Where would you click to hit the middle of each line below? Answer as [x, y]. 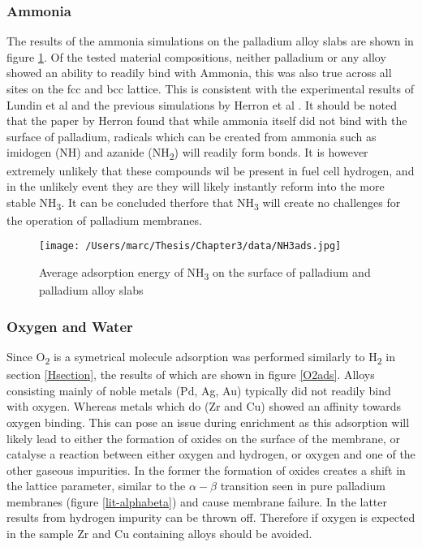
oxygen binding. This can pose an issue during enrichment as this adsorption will [208, 422]
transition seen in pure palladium [303, 486]
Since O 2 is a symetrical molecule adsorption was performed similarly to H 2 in [201, 357]
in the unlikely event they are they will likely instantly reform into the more [196, 186]
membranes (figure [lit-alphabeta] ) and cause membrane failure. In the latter [197, 501]
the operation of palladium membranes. [104, 220]
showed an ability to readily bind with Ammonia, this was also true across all [199, 73]
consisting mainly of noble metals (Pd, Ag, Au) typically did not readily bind [199, 390]
